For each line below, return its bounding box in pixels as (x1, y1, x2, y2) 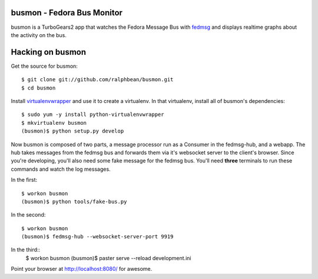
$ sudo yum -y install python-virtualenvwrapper (21, 111, 164, 118)
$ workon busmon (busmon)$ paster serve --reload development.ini (25, 254, 191, 261)
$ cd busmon (21, 84, 56, 91)
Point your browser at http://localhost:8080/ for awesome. (11, 265, 153, 273)
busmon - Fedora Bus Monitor (11, 8, 123, 18)
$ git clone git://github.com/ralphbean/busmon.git (21, 77, 174, 83)
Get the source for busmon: (11, 62, 78, 69)
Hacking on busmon (11, 47, 87, 57)
